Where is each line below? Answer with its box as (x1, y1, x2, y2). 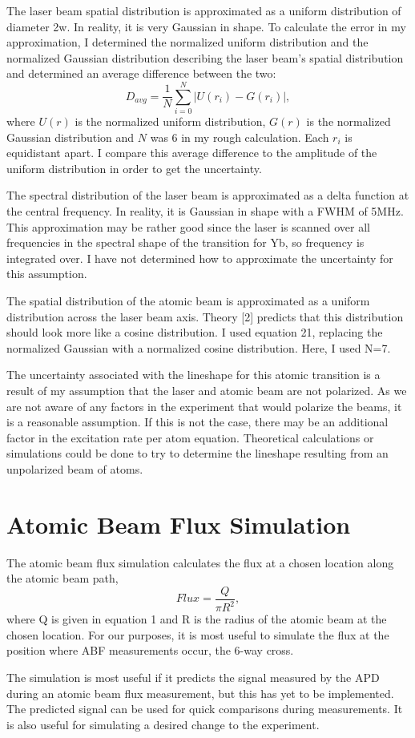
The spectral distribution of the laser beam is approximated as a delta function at (6, 187, 409, 204)
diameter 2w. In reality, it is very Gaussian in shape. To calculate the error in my (6, 18, 406, 34)
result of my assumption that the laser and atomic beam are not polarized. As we (6, 382, 407, 398)
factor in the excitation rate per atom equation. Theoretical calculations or (6, 429, 374, 446)
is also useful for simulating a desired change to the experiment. (6, 716, 320, 732)
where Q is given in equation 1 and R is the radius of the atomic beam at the (6, 611, 387, 627)
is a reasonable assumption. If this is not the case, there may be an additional (6, 413, 389, 430)
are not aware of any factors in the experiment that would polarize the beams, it (6, 397, 402, 414)
